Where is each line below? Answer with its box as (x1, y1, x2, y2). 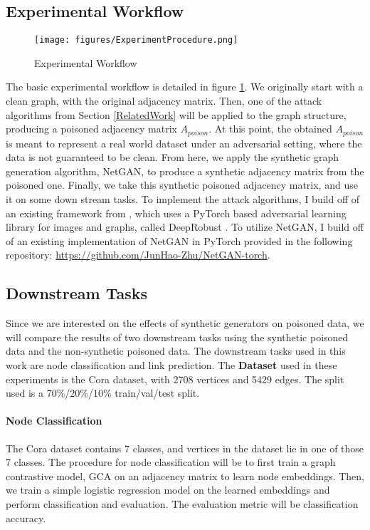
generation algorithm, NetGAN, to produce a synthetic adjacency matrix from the (6, 163, 364, 178)
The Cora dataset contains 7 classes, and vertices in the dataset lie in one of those (6, 440, 364, 455)
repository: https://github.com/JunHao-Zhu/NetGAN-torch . (6, 247, 270, 262)
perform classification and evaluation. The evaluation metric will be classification (6, 496, 359, 511)
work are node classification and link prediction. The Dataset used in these (6, 358, 337, 373)
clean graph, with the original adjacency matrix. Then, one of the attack (6, 93, 322, 108)
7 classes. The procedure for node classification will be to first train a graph (6, 454, 336, 469)
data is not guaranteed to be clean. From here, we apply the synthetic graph (6, 150, 339, 165)
